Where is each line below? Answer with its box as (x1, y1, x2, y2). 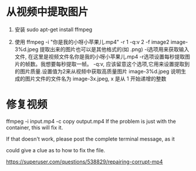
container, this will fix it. (6, 124, 63, 131)
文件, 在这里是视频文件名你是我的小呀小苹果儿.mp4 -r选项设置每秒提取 (14, 53, 185, 60)
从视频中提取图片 (6, 5, 89, 19)
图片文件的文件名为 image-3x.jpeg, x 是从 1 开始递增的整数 (25, 75, 167, 82)
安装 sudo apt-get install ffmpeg (14, 26, 93, 33)
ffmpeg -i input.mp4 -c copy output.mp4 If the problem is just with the (6, 118, 176, 125)
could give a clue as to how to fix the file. (6, 146, 106, 153)
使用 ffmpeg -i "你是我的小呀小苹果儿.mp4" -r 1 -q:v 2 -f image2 (14, 38, 170, 45)
